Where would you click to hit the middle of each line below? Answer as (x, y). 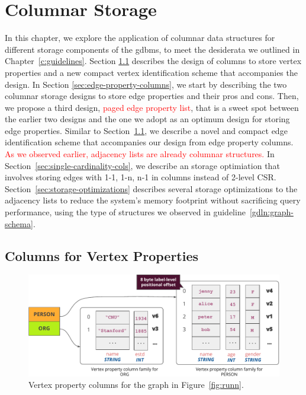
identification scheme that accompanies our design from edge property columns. (149, 142)
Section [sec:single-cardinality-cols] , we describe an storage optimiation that (142, 165)
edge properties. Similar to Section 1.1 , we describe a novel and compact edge (146, 130)
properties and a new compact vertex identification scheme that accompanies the (151, 72)
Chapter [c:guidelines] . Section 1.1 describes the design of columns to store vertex (153, 61)
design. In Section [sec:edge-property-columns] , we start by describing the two (146, 84)
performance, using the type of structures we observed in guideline (125, 212)
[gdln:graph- (271, 212)
